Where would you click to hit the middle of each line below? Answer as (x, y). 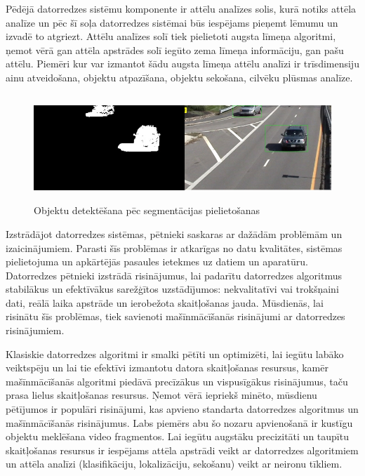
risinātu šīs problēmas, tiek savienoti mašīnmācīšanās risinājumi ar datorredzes (175, 316)
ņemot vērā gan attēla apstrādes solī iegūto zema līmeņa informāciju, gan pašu (175, 49)
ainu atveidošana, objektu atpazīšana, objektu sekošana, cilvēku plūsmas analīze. (179, 77)
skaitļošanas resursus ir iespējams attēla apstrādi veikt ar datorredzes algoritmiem (182, 450)
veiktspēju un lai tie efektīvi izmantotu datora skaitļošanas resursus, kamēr (167, 368)
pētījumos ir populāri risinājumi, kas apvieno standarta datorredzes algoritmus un (182, 409)
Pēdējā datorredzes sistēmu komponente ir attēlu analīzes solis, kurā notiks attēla (181, 8)
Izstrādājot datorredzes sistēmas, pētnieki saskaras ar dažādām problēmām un (174, 233)
